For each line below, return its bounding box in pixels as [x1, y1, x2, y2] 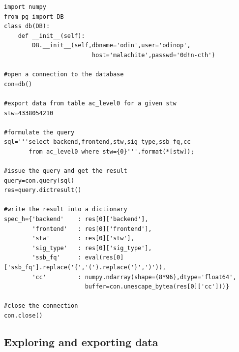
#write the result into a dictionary [4, 206, 127, 213]
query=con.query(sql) [4, 177, 75, 184]
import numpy [4, 3, 46, 10]
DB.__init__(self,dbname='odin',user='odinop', [32, 42, 191, 49]
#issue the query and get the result [4, 167, 127, 175]
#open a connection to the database [4, 71, 124, 78]
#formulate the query [4, 128, 75, 136]
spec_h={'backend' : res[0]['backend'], [4, 216, 149, 223]
